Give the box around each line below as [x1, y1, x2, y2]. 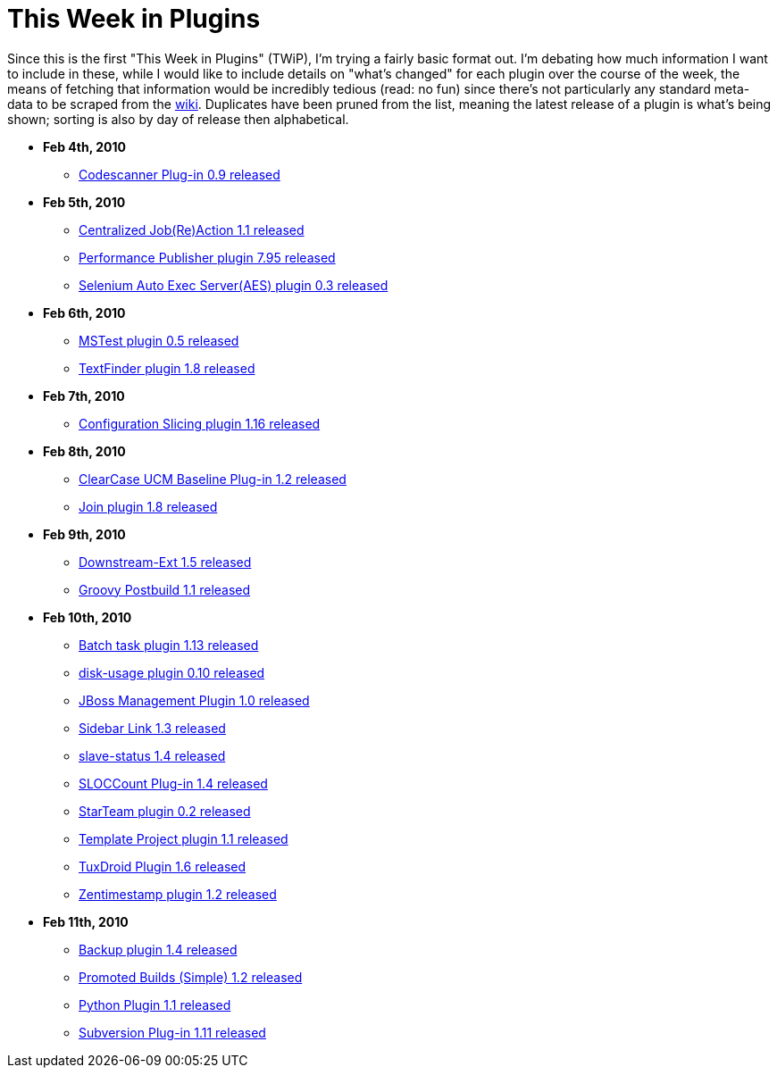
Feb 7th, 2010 [43, 387, 125, 404]
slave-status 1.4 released [79, 747, 226, 763]
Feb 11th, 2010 [43, 913, 129, 929]
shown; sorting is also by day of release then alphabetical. [7, 111, 349, 127]
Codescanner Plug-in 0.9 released [79, 166, 280, 182]
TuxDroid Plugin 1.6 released [79, 858, 246, 874]
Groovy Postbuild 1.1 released [79, 581, 251, 597]
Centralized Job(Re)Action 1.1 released [79, 221, 305, 237]
